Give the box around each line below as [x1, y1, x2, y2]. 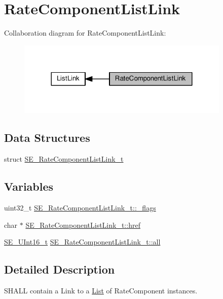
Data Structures [4, 130, 90, 145]
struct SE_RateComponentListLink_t [4, 154, 124, 164]
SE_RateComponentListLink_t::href [25, 219, 140, 230]
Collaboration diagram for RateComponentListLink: [4, 27, 166, 38]
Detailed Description [4, 261, 115, 277]
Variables [4, 178, 54, 194]
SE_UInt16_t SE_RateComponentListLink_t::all [4, 236, 161, 247]
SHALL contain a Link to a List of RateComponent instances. [4, 285, 198, 296]
